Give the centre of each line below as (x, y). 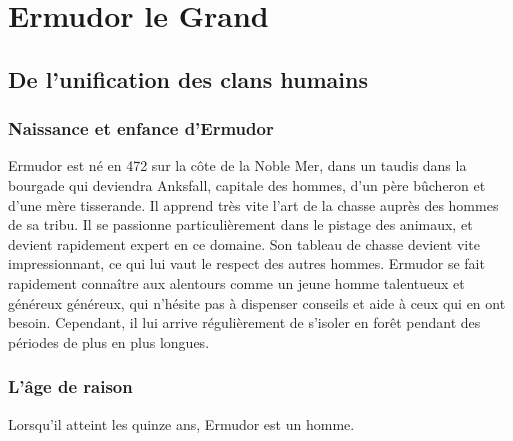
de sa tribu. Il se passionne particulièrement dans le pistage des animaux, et (240, 224)
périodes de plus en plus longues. (109, 341)
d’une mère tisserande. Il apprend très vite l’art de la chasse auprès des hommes (253, 204)
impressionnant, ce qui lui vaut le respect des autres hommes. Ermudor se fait (246, 263)
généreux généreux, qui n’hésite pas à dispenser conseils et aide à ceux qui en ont (257, 302)
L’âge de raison (70, 386)
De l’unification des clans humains (188, 78)
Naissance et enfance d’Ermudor (141, 128)
